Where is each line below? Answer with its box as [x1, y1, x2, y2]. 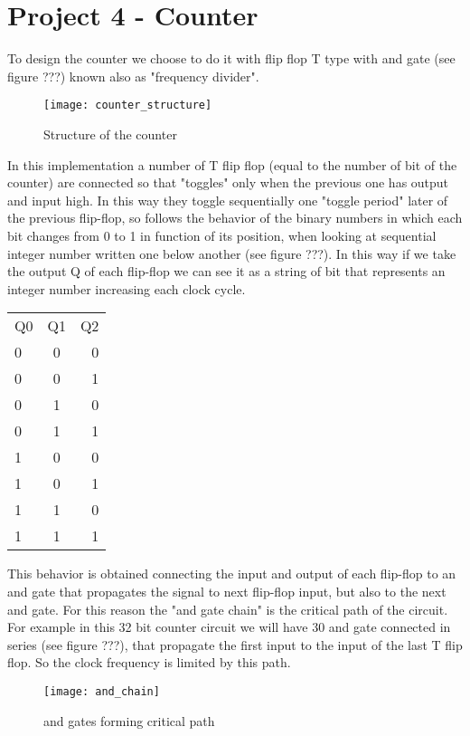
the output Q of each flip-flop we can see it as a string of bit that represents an [7, 262, 446, 281]
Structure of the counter [43, 124, 177, 143]
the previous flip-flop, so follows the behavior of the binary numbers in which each [7, 208, 463, 227]
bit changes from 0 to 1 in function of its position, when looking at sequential [7, 225, 437, 244]
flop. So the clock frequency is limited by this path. [7, 653, 291, 672]
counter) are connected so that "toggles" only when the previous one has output [7, 173, 449, 192]
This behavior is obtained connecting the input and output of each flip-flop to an [7, 564, 456, 583]
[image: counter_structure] [43, 99, 212, 112]
